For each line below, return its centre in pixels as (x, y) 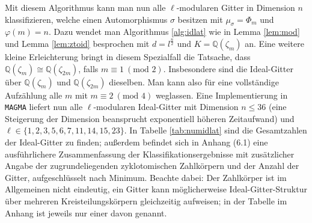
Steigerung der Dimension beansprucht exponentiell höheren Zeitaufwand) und (150, 118)
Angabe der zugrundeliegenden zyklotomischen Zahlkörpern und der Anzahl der (152, 166)
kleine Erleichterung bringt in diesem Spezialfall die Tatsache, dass (128, 56)
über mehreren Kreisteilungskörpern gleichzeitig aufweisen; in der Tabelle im (146, 200)
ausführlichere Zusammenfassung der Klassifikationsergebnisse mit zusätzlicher (150, 154)
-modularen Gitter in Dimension (236, 7)
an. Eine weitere (274, 43)
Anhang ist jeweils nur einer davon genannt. (86, 212)
